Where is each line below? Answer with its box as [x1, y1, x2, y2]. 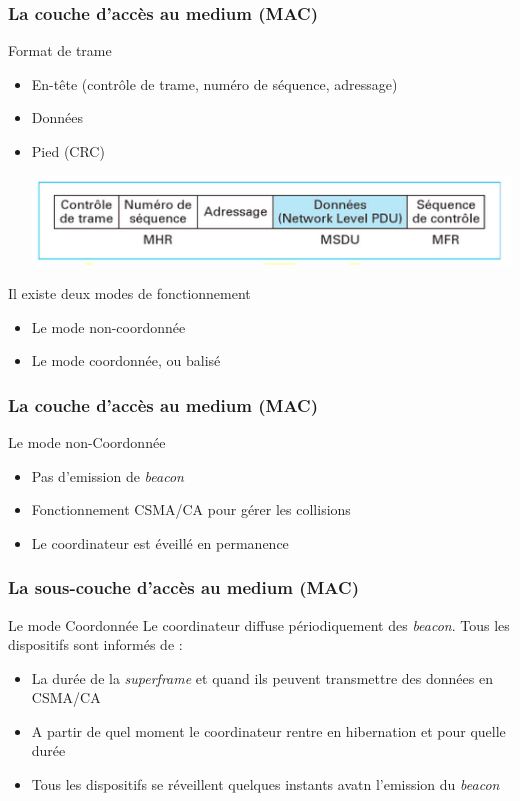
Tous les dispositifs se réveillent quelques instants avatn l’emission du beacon [31, 774, 500, 795]
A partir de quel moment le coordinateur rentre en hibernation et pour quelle [31, 720, 506, 741]
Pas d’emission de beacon [31, 465, 184, 486]
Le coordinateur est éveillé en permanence [31, 532, 289, 553]
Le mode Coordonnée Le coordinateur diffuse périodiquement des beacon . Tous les [8, 614, 510, 635]
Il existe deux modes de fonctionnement [8, 282, 251, 303]
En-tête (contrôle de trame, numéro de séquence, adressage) [31, 73, 398, 94]
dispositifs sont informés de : [8, 634, 183, 655]
